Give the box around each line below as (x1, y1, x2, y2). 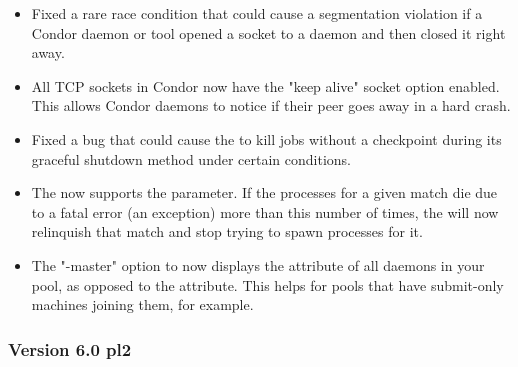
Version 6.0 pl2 (8, 336, 132, 361)
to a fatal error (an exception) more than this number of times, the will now (31, 201, 499, 222)
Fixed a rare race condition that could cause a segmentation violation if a (31, 3, 483, 23)
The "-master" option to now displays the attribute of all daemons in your (31, 254, 485, 275)
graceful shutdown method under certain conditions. (31, 148, 351, 169)
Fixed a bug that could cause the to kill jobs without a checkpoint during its (31, 128, 502, 149)
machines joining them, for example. (31, 294, 254, 315)
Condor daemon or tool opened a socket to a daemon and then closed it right (31, 22, 506, 43)
